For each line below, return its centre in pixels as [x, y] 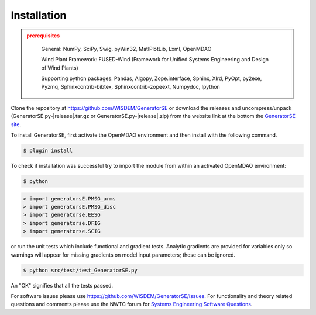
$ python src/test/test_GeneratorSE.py [80, 270]
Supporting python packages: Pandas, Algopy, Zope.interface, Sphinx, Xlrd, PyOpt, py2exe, [152, 78]
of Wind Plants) [60, 68]
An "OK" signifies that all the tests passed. [62, 285]
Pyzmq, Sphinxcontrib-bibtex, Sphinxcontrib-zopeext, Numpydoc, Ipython [131, 86]
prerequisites [43, 36]
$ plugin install [48, 151]
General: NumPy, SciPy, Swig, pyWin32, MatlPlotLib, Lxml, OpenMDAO [126, 49]
